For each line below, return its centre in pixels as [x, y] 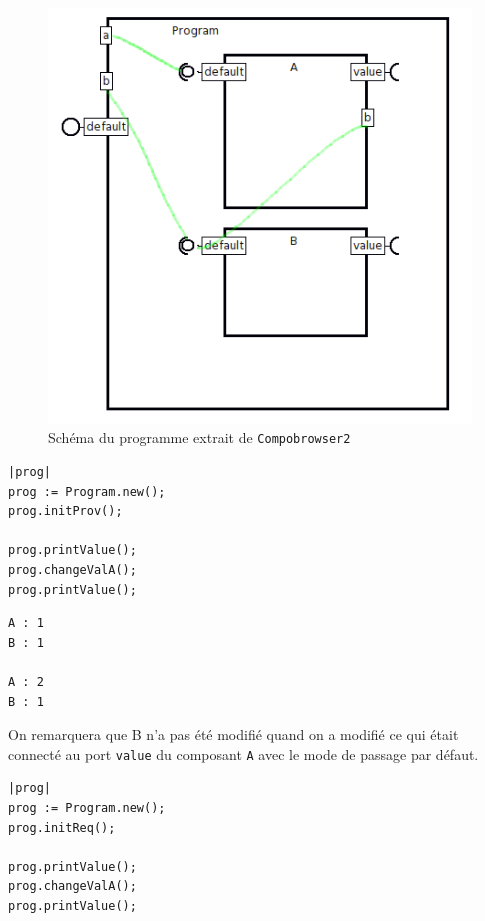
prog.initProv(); [65, 511]
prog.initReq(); [62, 827]
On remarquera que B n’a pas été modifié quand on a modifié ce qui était [233, 734]
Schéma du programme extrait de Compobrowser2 [199, 437]
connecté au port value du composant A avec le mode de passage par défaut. [243, 753]
